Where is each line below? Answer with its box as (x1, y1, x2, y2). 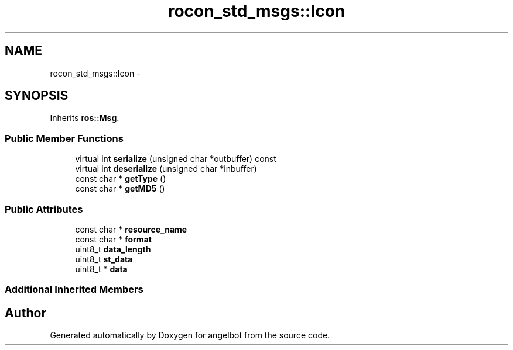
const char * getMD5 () (75, 183, 165, 194)
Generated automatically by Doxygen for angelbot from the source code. (50, 330, 330, 341)
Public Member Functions (5, 132, 124, 144)
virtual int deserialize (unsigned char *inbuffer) (75, 164, 257, 174)
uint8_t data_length (75, 244, 151, 254)
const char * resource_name (75, 224, 187, 234)
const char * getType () (75, 174, 166, 184)
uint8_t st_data (75, 254, 133, 264)
